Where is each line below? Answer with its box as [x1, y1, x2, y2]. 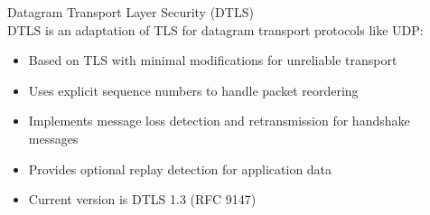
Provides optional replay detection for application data [28, 159, 332, 178]
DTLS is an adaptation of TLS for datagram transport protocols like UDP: [7, 20, 424, 39]
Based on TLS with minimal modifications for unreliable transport [28, 51, 397, 70]
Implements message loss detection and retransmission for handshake [28, 111, 410, 130]
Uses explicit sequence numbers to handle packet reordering [28, 80, 359, 99]
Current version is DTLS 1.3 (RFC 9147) [28, 190, 257, 209]
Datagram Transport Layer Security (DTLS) [7, 3, 254, 21]
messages [28, 128, 79, 147]
